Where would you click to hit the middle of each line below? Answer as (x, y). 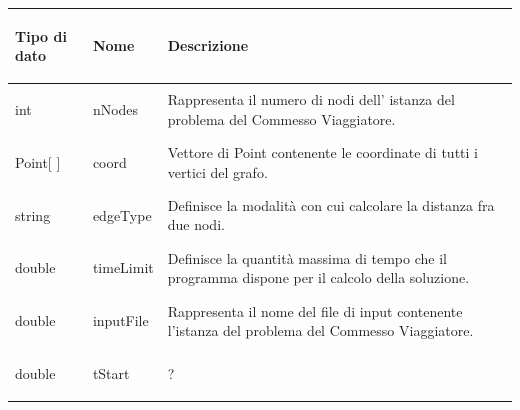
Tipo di (41, 35)
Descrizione (208, 45)
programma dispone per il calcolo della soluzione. (318, 277)
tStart (111, 373)
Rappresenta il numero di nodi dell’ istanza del (311, 99)
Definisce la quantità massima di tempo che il (307, 257)
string (33, 214)
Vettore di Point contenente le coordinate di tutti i (322, 151)
